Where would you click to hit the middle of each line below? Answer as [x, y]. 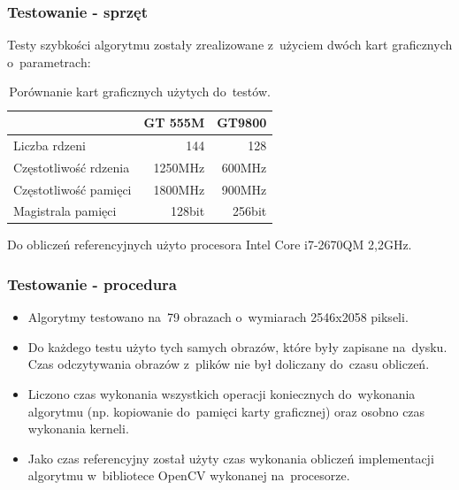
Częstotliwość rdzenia [72, 167]
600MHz [244, 167]
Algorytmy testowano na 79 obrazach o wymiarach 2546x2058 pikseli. [218, 317]
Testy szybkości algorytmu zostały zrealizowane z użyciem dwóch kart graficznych [230, 45]
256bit [250, 211]
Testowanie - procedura [92, 283]
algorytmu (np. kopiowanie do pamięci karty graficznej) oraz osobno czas [226, 411]
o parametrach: [49, 61]
